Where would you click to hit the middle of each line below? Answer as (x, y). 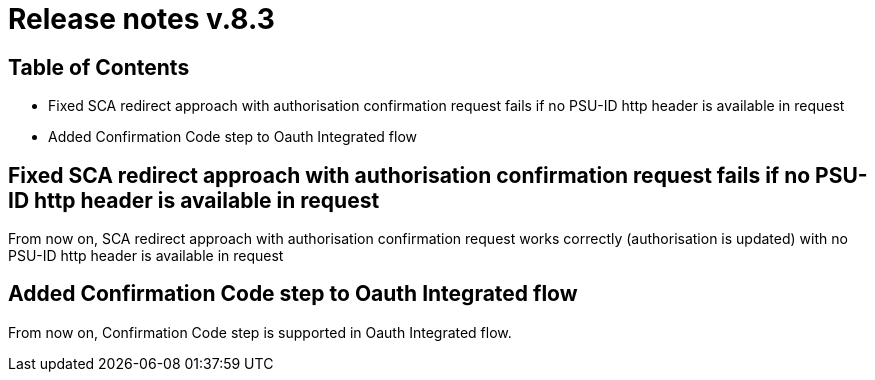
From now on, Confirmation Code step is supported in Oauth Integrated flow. (260, 332)
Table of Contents (99, 67)
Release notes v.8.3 (141, 19)
